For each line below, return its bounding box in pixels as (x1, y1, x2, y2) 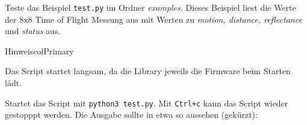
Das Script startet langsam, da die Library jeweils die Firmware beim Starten (5, 65, 291, 77)
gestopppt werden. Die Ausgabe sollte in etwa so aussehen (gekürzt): (5, 108, 258, 121)
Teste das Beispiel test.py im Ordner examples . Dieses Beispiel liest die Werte (5, 1, 296, 13)
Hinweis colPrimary (5, 44, 74, 57)
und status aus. (5, 25, 61, 37)
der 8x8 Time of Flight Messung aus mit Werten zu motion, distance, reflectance (5, 13, 302, 25)
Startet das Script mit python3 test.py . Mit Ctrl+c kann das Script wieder (5, 96, 288, 109)
